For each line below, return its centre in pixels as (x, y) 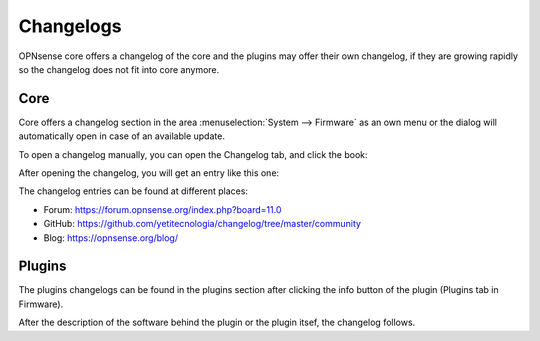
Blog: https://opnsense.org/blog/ (111, 237)
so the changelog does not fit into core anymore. (119, 69)
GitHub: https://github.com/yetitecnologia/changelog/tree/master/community (202, 224)
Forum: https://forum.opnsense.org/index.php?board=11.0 (162, 209)
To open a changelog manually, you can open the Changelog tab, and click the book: (193, 154)
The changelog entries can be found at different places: (133, 191)
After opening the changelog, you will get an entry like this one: (149, 173)
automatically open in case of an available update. (121, 136)
